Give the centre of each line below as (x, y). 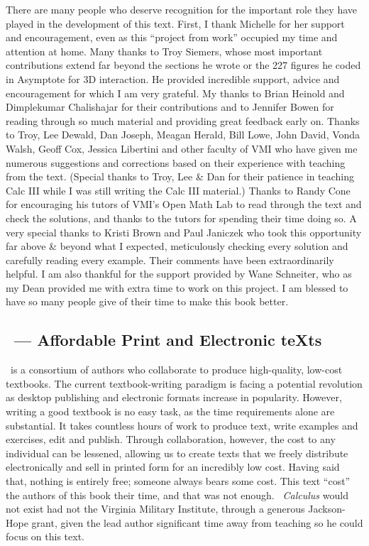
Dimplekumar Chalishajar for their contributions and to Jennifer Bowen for (170, 107)
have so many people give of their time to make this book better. (147, 301)
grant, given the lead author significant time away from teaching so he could (197, 522)
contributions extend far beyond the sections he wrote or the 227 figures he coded (183, 65)
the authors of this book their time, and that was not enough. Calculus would (177, 495)
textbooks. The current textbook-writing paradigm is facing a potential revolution (184, 383)
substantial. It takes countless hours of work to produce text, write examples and (182, 425)
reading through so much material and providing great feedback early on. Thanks (183, 120)
